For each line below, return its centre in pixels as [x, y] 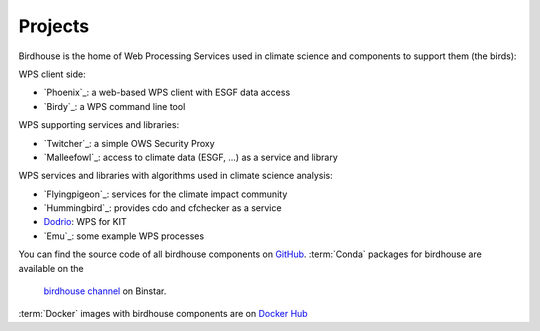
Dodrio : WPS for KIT [85, 222]
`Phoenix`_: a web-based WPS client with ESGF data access [167, 92]
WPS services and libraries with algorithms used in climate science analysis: [176, 176]
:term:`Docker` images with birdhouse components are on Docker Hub [163, 314]
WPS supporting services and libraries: [99, 125]
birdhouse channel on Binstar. [105, 291]
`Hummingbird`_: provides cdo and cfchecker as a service [162, 208]
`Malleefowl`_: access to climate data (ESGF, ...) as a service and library [191, 157]
